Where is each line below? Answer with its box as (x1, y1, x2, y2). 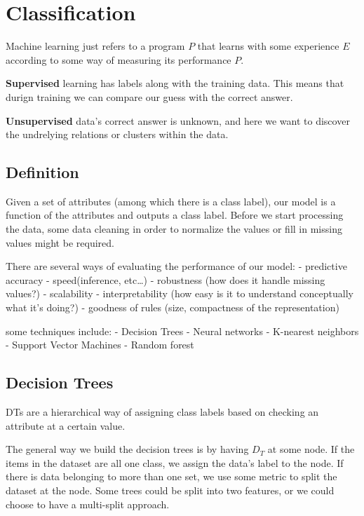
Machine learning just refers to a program (6, 39, 185, 53)
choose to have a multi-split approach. (6, 496, 170, 511)
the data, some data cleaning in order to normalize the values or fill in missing (6, 222, 342, 236)
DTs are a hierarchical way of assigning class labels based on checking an (6, 405, 319, 419)
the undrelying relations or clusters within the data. (6, 127, 229, 142)
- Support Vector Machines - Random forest (6, 337, 194, 352)
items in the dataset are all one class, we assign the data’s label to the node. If (6, 455, 344, 470)
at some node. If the (267, 442, 355, 456)
